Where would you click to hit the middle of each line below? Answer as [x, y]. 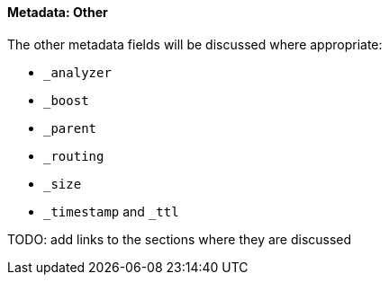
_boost [66, 100]
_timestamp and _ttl [111, 211]
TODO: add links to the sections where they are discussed [180, 239]
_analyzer [77, 72]
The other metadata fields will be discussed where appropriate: [195, 44]
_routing [74, 156]
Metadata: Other [58, 12]
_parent [70, 128]
